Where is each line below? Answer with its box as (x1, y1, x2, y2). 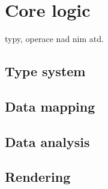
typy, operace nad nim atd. (5, 32, 104, 45)
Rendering (5, 167, 71, 186)
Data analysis (5, 132, 90, 151)
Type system (5, 62, 86, 80)
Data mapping (5, 97, 95, 115)
